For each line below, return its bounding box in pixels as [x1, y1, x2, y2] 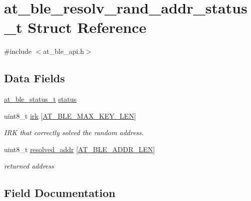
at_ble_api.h [43, 46, 84, 56]
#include [4, 46, 32, 56]
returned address [4, 161, 54, 171]
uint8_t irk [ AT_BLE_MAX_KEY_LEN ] [4, 110, 136, 121]
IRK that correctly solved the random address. [4, 127, 144, 138]
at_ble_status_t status [4, 94, 77, 104]
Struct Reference [27, 17, 147, 37]
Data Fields [4, 70, 65, 86]
